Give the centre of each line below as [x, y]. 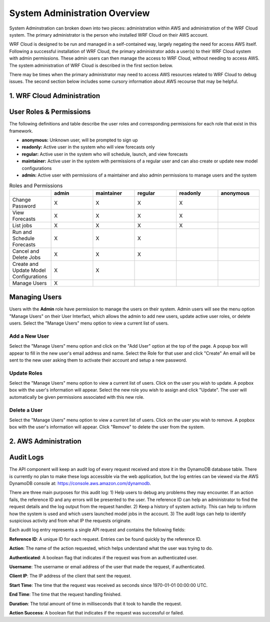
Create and [25, 264]
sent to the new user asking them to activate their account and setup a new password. [98, 360]
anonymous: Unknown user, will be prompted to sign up [80, 140]
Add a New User [29, 336]
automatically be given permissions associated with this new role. [77, 397]
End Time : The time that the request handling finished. [65, 594]
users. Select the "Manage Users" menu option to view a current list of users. [89, 323]
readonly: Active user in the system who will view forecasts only [88, 147]
